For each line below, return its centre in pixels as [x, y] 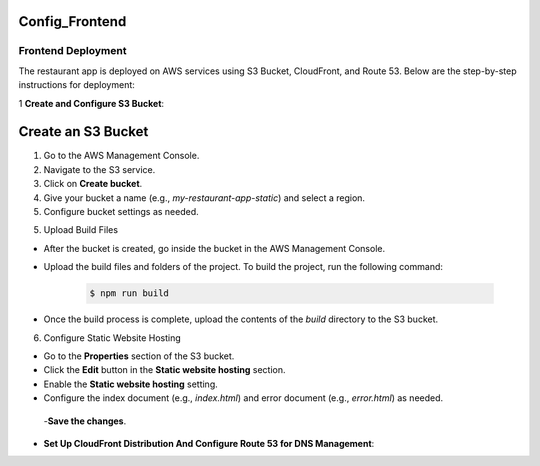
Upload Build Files [81, 230]
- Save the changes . [85, 421]
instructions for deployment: [76, 85]
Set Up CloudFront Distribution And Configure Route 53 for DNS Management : [209, 443]
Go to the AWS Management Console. [121, 156]
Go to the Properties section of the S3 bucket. [139, 356]
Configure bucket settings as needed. [121, 212]
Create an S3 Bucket [83, 131]
